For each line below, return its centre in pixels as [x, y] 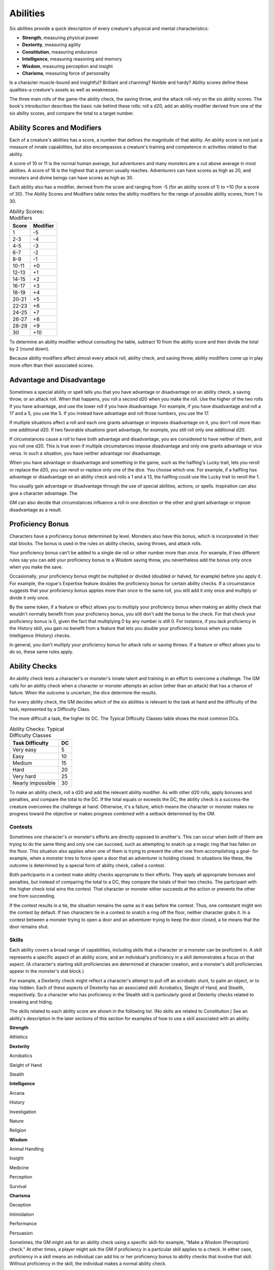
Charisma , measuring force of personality [66, 73]
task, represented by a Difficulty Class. [50, 709]
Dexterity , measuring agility [52, 45]
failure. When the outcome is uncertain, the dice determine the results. [83, 693]
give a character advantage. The [43, 493]
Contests [21, 827]
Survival [18, 1186]
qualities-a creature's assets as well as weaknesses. [64, 89]
